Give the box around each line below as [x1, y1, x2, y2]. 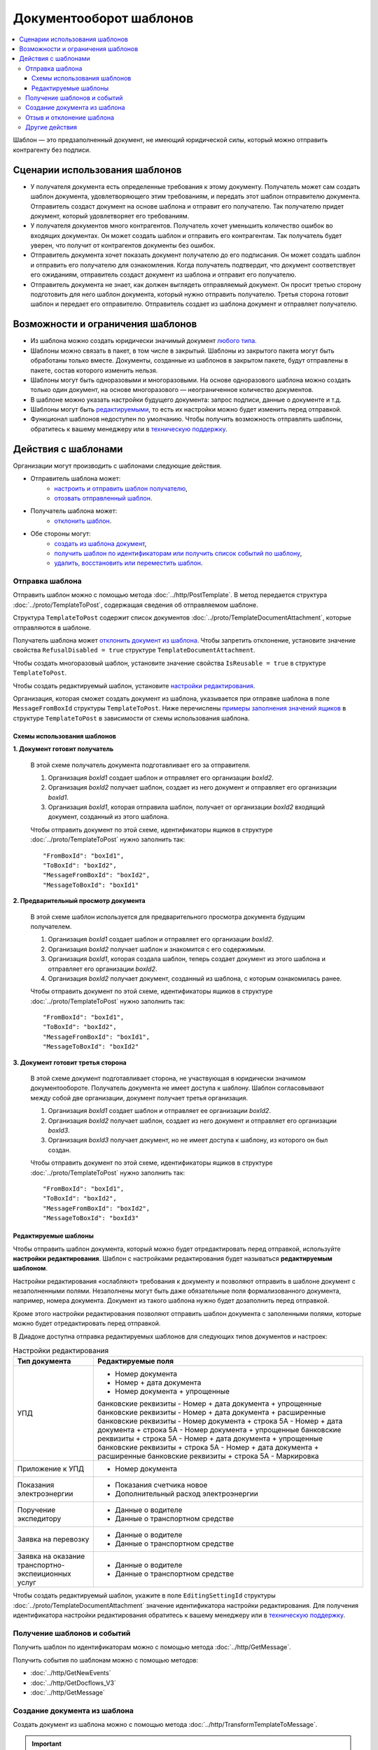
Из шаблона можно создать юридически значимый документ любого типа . [30, 337, 257, 345]
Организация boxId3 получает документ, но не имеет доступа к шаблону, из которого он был [48, 1136, 328, 1144]
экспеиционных [17, 1569, 71, 1578]
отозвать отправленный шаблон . [54, 493, 153, 502]
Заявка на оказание [17, 1551, 85, 1561]
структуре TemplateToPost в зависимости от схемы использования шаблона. [13, 714, 250, 722]
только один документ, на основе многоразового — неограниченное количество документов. [30, 386, 314, 394]
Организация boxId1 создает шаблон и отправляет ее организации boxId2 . [48, 1107, 271, 1115]
